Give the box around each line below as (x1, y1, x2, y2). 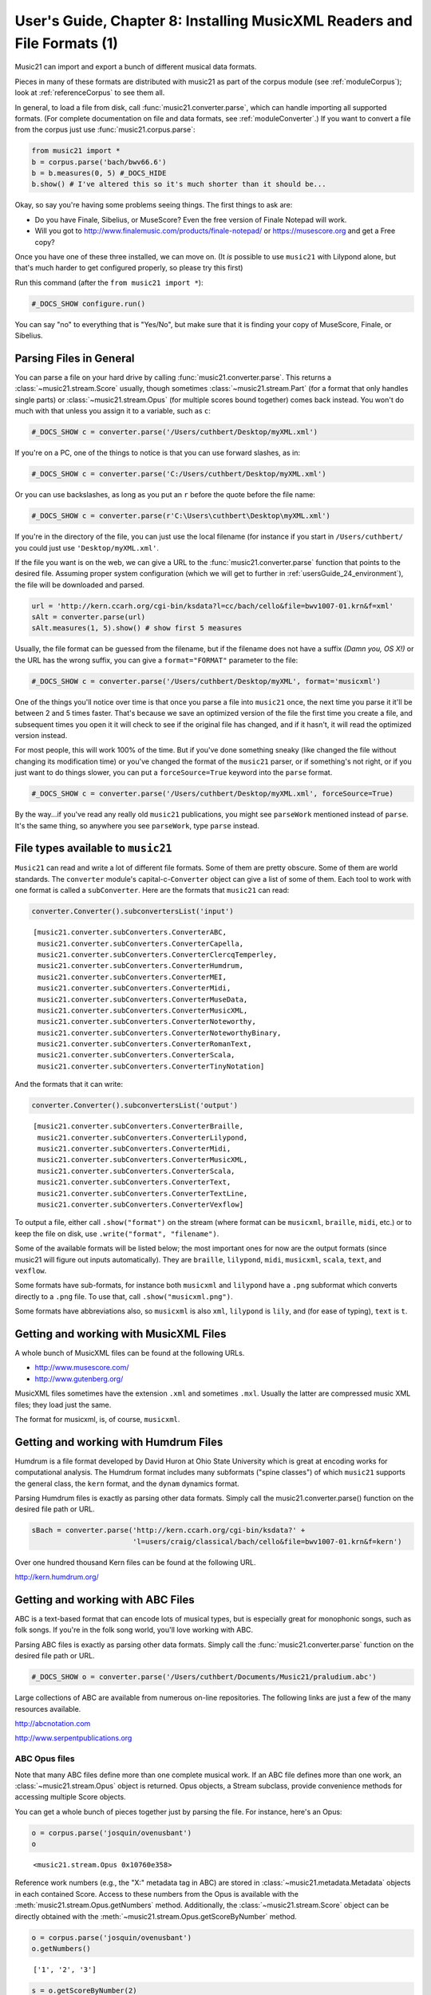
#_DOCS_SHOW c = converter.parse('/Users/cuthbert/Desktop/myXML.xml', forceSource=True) (31, 789, 394, 798)
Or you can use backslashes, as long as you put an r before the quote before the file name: (14, 490, 315, 500)
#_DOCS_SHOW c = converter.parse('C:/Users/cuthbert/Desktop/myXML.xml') (31, 469, 326, 479)
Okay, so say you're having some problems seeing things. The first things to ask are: (14, 200, 293, 210)
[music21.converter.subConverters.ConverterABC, (33, 928, 227, 937)
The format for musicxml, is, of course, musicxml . (14, 1414, 180, 1424)
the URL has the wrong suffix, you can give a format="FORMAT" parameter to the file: (14, 655, 299, 665)
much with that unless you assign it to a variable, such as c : (14, 406, 211, 416)
